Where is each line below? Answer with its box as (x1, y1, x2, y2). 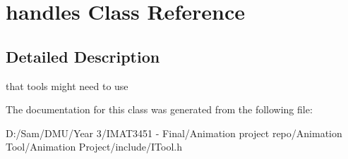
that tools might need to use (6, 78, 128, 93)
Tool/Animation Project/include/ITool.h (6, 139, 182, 154)
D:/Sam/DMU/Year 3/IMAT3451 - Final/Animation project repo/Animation (6, 125, 342, 140)
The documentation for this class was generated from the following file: (6, 102, 313, 117)
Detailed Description (6, 45, 160, 67)
